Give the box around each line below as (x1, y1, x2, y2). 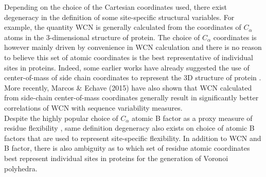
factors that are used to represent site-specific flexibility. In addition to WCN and (4, 132, 261, 143)
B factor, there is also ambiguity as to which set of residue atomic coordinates (4, 143, 250, 153)
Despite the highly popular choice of (4, 112, 118, 123)
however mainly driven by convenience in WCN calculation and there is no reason (4, 42, 262, 52)
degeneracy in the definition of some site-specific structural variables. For (4, 11, 235, 22)
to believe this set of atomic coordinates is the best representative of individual (4, 51, 253, 62)
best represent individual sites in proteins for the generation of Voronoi (4, 152, 228, 163)
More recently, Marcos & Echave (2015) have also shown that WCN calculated (4, 82, 252, 93)
